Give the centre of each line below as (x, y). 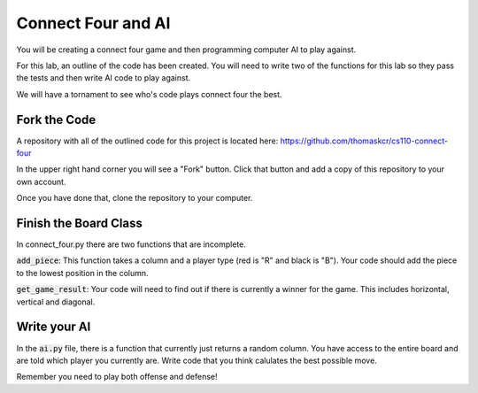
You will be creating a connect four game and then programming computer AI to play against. (186, 50)
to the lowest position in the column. (83, 273)
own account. (41, 181)
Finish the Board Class (80, 223)
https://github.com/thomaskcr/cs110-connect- (364, 141)
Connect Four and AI (93, 23)
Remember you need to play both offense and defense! (117, 377)
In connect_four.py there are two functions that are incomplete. (131, 244)
